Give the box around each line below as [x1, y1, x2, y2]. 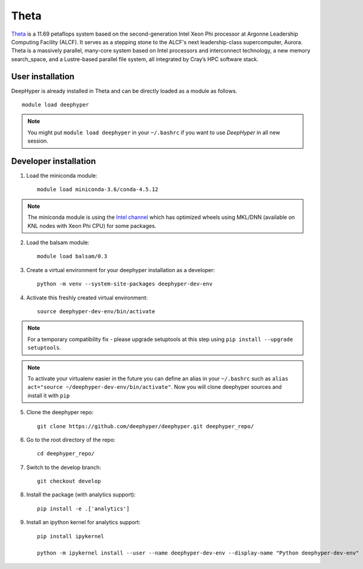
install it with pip [27, 392, 70, 399]
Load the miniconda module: [26, 172, 98, 180]
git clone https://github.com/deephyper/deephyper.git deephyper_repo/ [37, 423, 254, 429]
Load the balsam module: [26, 239, 90, 246]
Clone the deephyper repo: [26, 409, 94, 416]
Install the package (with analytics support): [26, 491, 136, 498]
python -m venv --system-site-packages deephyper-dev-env [37, 281, 213, 287]
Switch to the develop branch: [26, 463, 102, 471]
